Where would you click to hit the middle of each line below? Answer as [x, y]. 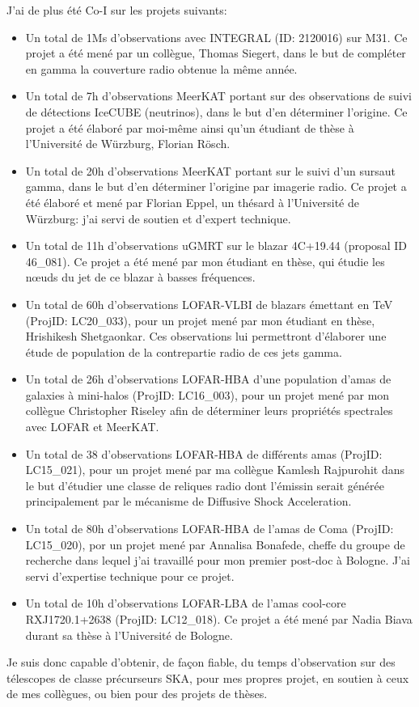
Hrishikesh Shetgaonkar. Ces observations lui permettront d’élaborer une [206, 336]
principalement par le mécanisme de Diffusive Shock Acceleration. [188, 501]
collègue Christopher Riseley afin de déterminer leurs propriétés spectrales [209, 411]
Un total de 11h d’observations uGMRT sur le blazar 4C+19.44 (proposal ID [216, 246]
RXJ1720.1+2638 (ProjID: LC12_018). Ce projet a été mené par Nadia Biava [219, 619]
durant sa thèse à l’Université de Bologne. [129, 635]
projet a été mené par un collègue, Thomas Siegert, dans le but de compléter [216, 53]
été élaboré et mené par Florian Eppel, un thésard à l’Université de [192, 202]
